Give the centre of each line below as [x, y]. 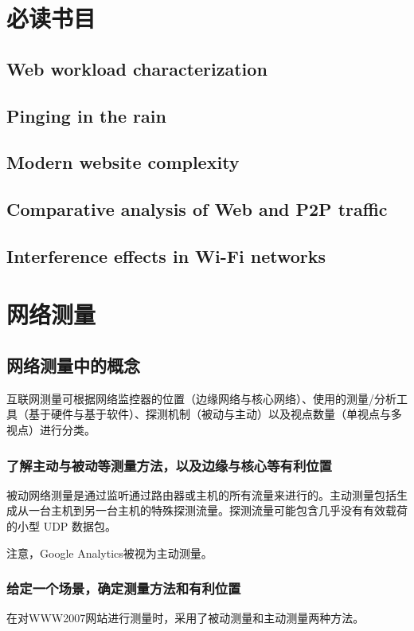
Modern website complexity [123, 162]
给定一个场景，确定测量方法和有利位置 [124, 588]
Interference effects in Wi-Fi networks [166, 255]
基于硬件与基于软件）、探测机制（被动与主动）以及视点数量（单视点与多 [215, 414]
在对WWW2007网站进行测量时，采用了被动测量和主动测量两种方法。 [186, 618]
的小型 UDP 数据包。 [62, 526]
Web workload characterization [137, 68]
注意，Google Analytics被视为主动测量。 [109, 553]
